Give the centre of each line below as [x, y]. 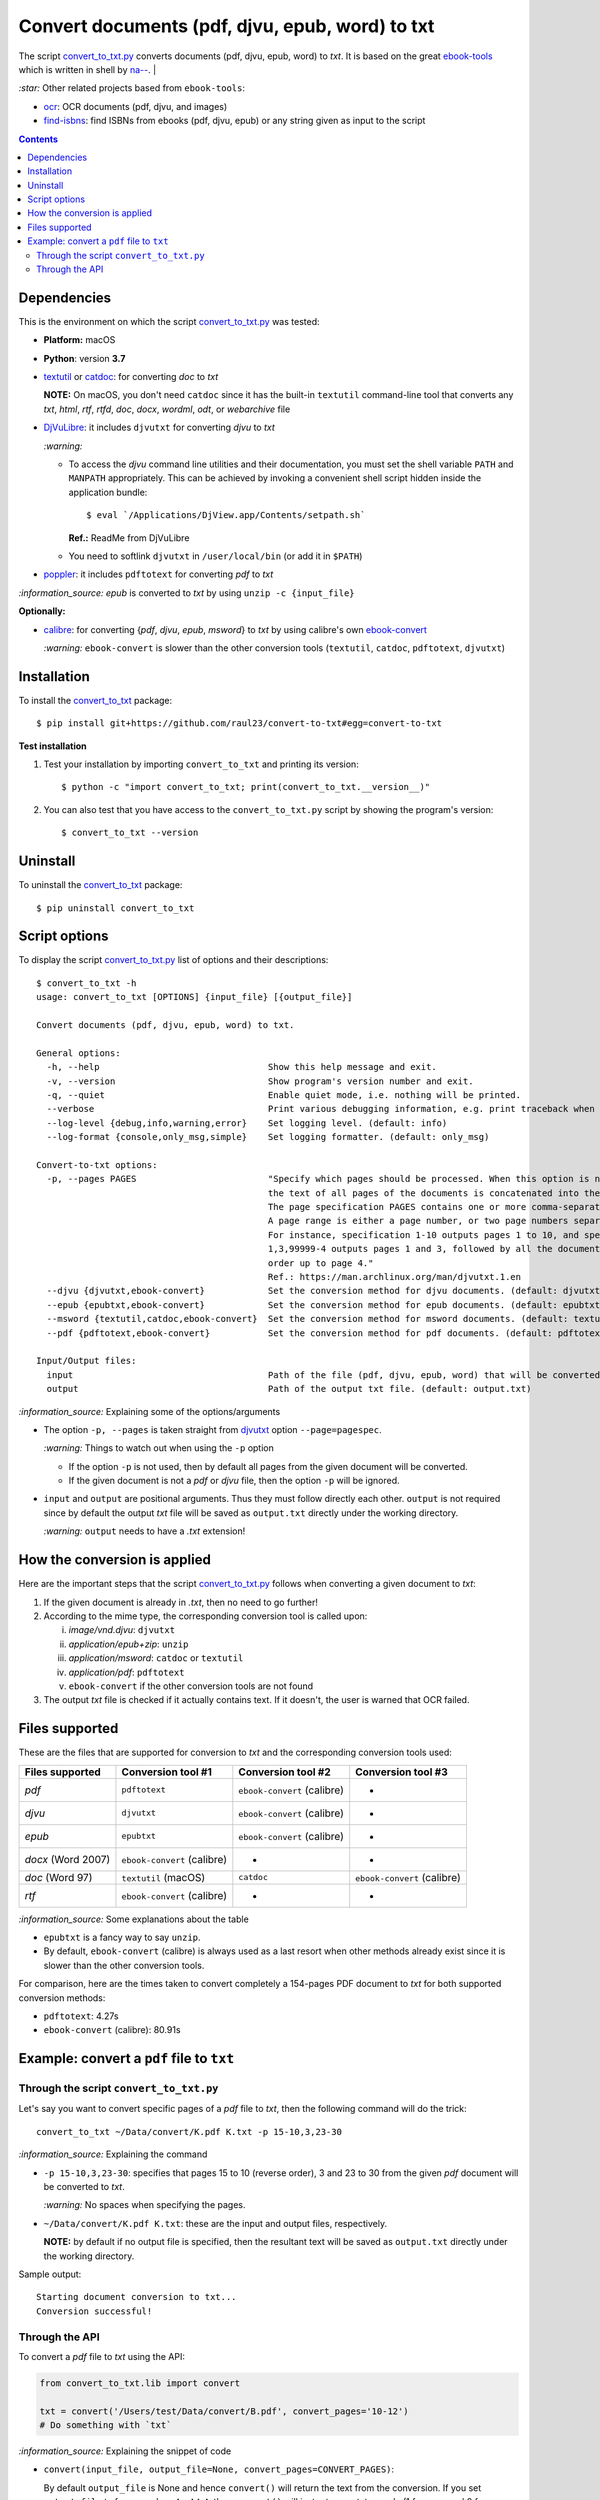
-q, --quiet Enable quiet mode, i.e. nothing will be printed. [284, 1094]
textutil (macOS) [163, 1877]
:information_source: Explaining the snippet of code [125, 2451]
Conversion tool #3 [402, 1772]
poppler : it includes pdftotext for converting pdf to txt [158, 574]
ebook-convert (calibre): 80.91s [112, 2030]
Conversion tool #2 [285, 1772]
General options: [78, 1053]
